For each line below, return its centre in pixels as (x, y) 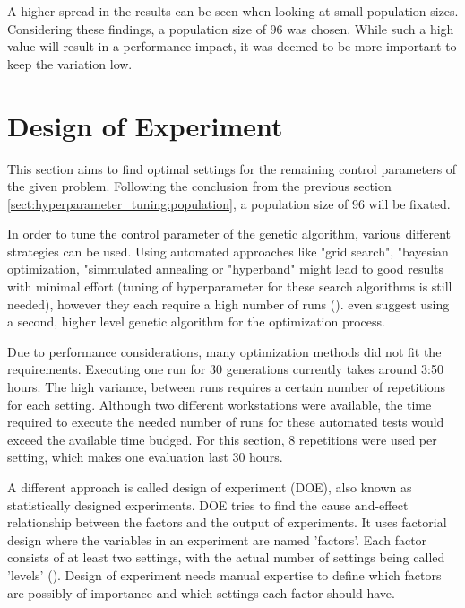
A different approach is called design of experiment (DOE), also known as (210, 487)
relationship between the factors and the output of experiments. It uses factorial (227, 522)
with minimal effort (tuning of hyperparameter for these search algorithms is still (230, 287)
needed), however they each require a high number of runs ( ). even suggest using (228, 304)
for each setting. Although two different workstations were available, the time (220, 404)
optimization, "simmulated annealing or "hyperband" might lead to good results (226, 269)
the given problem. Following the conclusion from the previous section (199, 186)
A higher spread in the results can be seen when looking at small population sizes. (233, 11)
